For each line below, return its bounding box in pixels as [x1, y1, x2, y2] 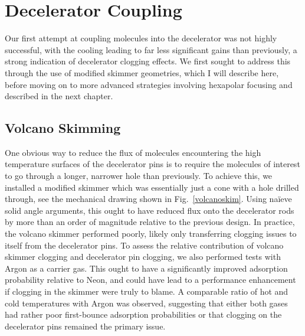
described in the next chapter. [5, 90, 113, 102]
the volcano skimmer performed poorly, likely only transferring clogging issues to [5, 227, 297, 240]
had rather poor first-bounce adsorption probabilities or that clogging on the [5, 308, 282, 321]
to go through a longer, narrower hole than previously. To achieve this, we [5, 169, 273, 182]
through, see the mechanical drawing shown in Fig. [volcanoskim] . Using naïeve [5, 193, 292, 205]
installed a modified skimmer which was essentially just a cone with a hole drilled [5, 181, 299, 193]
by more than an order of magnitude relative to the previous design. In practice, [5, 216, 295, 228]
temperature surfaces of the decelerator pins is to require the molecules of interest [5, 158, 300, 170]
